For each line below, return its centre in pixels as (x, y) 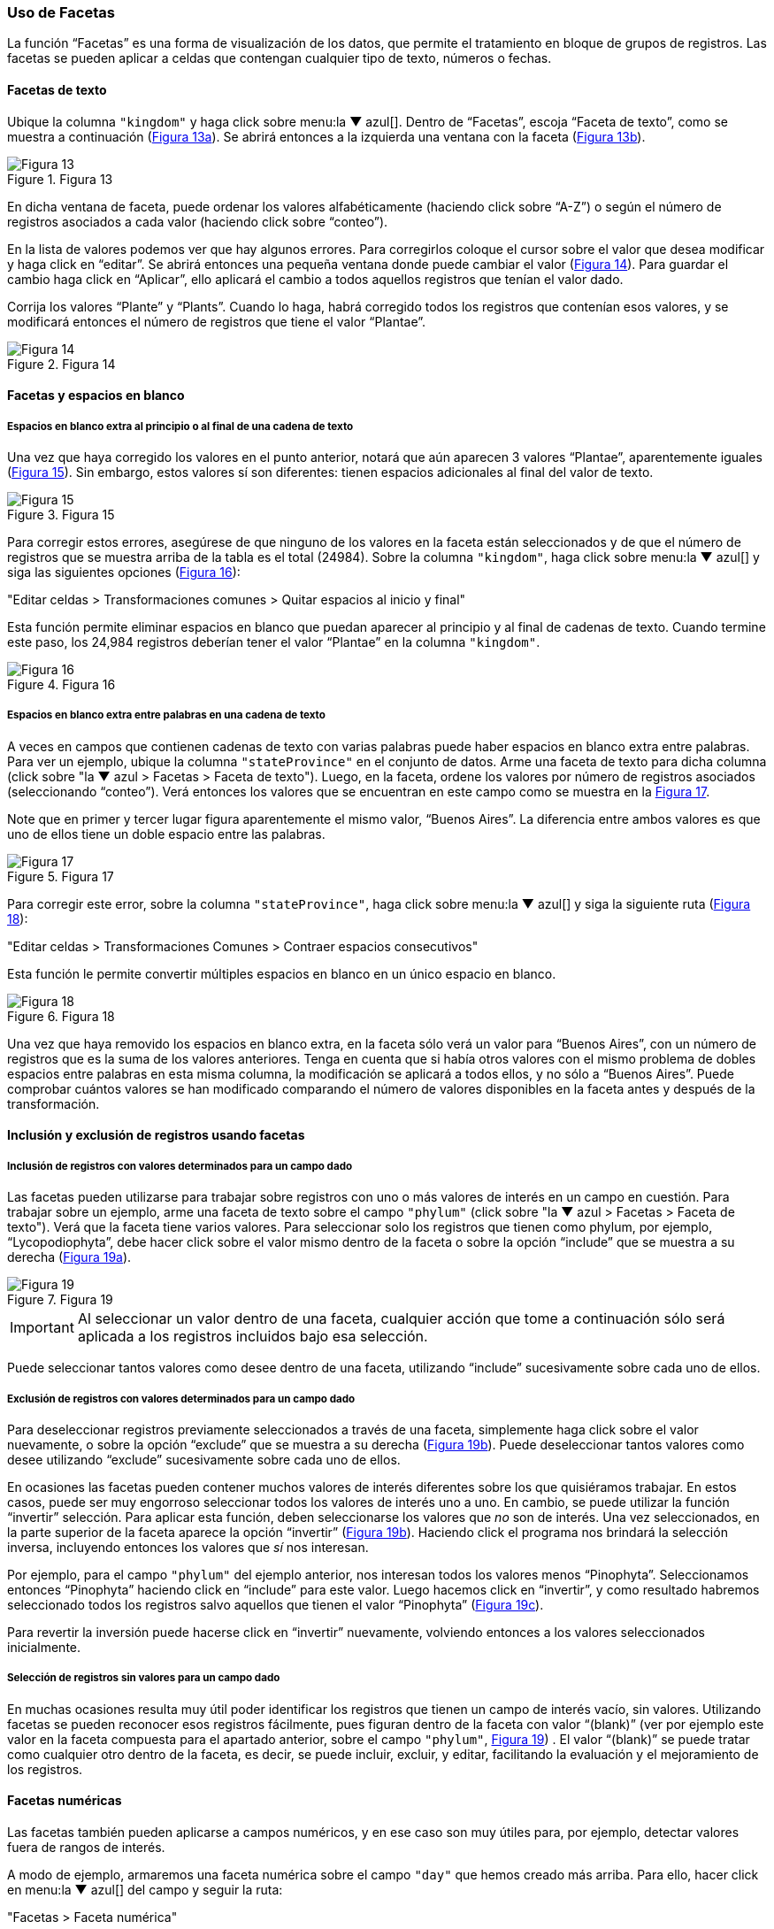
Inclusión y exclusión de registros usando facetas (156, 1135)
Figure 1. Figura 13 (60, 179)
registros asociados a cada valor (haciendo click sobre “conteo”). (198, 221)
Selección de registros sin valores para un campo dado (144, 1678)
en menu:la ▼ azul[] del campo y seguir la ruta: (145, 1889)
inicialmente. (44, 1647)
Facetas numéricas (65, 1801)
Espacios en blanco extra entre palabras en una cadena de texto (166, 715)
